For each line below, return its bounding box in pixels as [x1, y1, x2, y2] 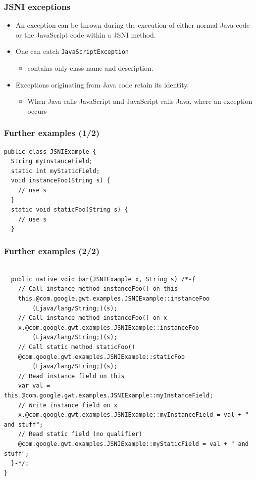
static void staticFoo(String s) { [11, 206, 128, 214]
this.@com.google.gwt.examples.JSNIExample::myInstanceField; [4, 392, 213, 399]
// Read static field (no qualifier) [18, 431, 143, 438]
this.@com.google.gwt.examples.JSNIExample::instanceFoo [18, 295, 210, 302]
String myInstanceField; [11, 158, 93, 165]
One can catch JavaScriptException [15, 46, 129, 56]
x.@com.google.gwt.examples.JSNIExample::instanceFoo [18, 324, 199, 331]
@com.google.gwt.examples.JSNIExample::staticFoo [18, 353, 185, 360]
